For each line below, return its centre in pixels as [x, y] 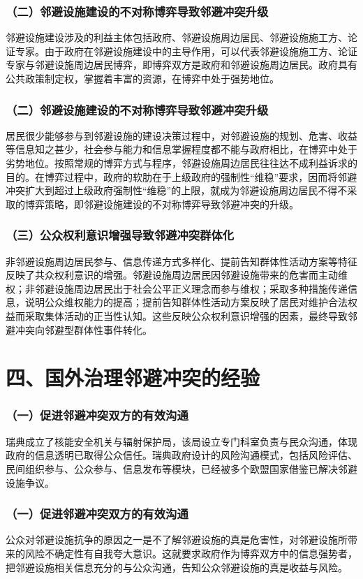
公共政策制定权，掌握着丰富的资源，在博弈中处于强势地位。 [142, 78]
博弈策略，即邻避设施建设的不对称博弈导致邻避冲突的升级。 [162, 204]
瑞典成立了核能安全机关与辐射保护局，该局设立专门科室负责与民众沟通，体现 [181, 441]
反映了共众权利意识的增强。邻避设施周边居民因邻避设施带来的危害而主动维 [177, 275]
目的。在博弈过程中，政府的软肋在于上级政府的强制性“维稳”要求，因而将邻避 [181, 176]
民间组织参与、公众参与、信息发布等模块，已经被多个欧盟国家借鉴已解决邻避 [181, 468]
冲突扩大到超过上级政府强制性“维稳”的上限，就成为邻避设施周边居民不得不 [177, 190]
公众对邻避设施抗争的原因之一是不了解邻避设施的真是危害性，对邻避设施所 [177, 540]
